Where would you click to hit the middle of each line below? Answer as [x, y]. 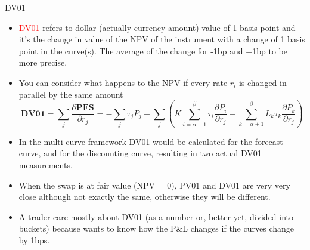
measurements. [46, 165]
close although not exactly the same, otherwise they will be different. [145, 197]
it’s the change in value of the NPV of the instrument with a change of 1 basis [162, 39]
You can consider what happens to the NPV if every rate [123, 82]
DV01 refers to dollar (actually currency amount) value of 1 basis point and [157, 27]
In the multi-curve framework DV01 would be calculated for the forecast [151, 141]
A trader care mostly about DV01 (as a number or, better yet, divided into [156, 216]
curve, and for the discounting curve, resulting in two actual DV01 [140, 153]
